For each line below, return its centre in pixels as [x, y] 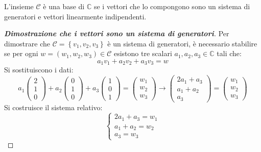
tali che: [229, 53]
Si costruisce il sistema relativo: [53, 107]
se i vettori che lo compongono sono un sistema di [172, 6]
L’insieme [19, 6]
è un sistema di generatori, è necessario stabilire [182, 43]
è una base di [64, 6]
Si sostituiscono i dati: [39, 70]
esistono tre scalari [143, 53]
